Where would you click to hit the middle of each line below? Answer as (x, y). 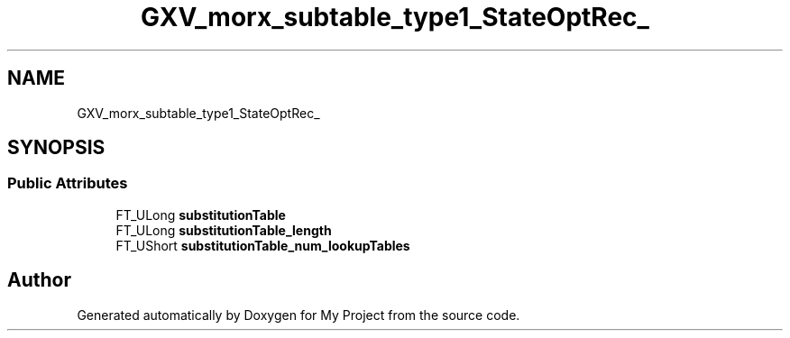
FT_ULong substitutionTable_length (224, 230)
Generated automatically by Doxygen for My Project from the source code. (299, 315)
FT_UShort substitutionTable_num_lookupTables (263, 245)
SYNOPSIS (56, 148)
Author (39, 280)
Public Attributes (68, 183)
